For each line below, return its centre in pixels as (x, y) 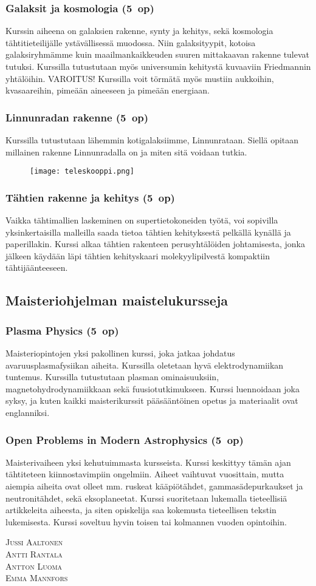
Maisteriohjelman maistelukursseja (117, 300)
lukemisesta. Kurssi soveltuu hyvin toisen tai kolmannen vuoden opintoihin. (146, 521)
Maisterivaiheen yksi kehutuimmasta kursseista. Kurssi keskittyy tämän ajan (148, 462)
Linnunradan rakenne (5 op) (77, 117)
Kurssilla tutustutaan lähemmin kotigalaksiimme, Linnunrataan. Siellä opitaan (152, 140)
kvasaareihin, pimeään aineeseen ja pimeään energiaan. (108, 90)
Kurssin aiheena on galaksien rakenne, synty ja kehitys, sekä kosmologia (139, 31)
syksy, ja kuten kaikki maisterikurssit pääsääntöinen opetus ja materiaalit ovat (152, 400)
